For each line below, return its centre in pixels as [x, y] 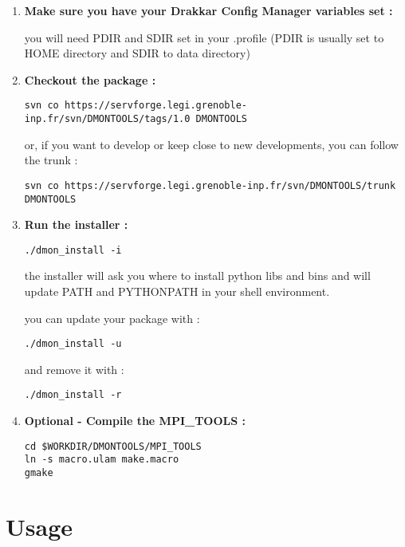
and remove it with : [74, 369]
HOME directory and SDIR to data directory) [137, 53]
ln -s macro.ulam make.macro [102, 460]
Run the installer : [76, 224]
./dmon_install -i [73, 250]
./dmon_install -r [73, 395]
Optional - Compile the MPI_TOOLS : [135, 421]
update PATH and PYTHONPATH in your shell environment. [177, 291]
